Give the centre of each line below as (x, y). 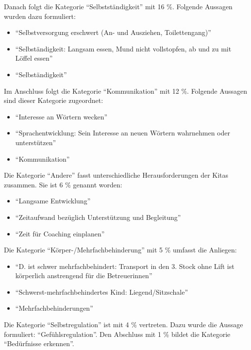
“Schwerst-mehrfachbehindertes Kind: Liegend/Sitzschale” (102, 292)
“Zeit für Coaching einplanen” (60, 233)
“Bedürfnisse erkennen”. (39, 343)
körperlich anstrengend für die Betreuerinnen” (84, 275)
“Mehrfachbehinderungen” (54, 308)
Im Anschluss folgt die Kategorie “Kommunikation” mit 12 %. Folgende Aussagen (126, 91)
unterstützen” (36, 142)
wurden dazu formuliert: (40, 16)
